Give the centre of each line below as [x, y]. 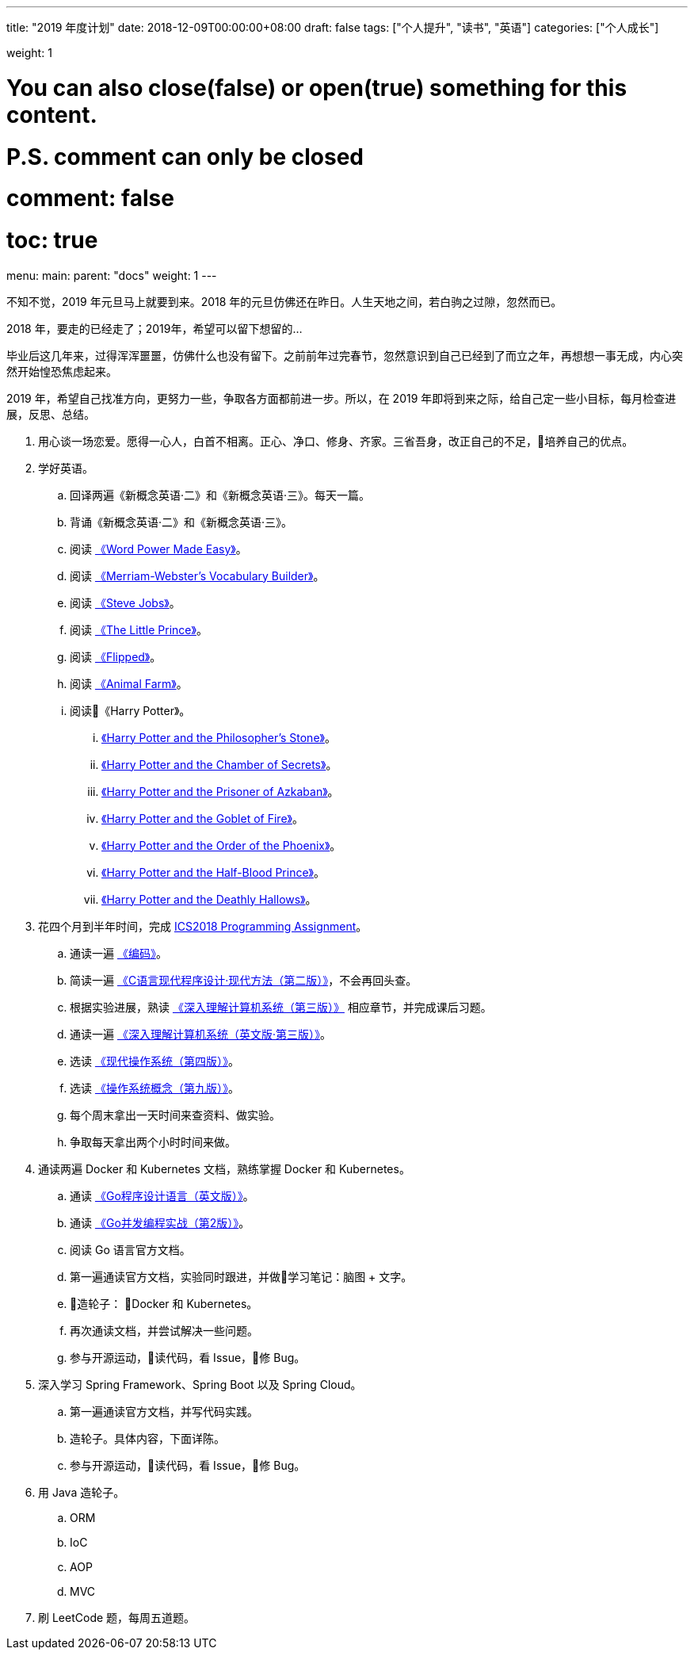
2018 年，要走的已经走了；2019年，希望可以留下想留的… [154, 328]
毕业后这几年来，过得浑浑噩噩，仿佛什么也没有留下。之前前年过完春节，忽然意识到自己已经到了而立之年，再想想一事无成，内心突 [345, 355]
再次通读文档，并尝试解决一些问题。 [164, 1330]
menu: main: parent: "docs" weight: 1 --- [112, 275]
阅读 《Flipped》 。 [116, 656]
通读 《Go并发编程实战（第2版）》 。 [160, 1222]
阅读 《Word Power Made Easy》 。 [158, 549]
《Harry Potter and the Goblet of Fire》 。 [202, 818]
